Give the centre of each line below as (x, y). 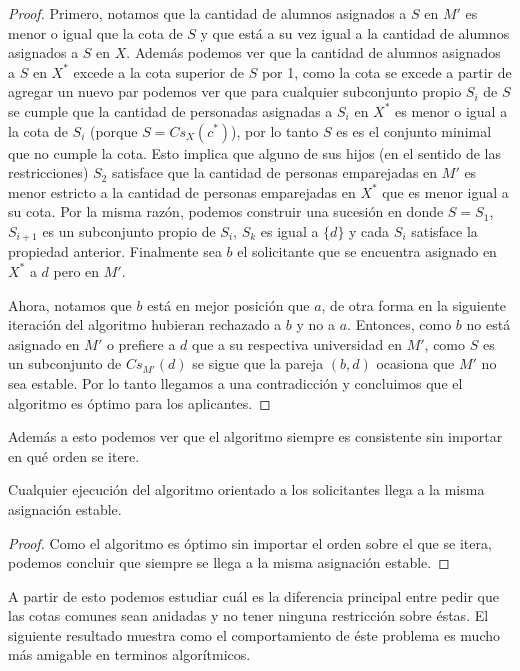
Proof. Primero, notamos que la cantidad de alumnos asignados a (207, 13)
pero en (76, 270)
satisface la (444, 230)
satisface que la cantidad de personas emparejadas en (274, 172)
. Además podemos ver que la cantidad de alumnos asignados (313, 52)
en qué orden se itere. (74, 455)
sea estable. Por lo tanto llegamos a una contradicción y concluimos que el (235, 382)
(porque (113, 130)
